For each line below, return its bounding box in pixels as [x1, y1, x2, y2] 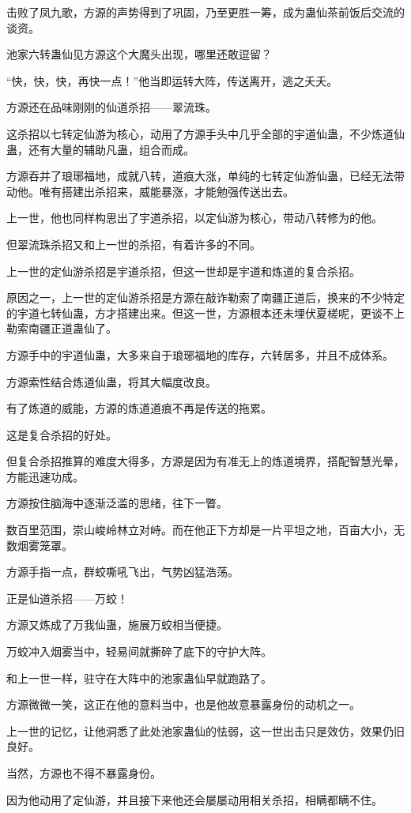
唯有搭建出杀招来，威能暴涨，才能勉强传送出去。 [39, 183, 294, 199]
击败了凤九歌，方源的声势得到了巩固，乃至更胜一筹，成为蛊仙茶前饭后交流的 [6, 4, 405, 20]
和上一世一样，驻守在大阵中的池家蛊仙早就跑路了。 [6, 669, 272, 686]
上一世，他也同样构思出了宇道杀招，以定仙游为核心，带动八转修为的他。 [6, 209, 383, 226]
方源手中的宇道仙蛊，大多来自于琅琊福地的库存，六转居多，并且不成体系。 [6, 346, 394, 363]
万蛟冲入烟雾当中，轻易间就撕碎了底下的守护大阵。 [6, 643, 272, 660]
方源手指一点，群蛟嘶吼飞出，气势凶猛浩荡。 [6, 563, 239, 580]
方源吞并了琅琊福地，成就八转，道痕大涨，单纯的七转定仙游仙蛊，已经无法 [6, 167, 394, 184]
